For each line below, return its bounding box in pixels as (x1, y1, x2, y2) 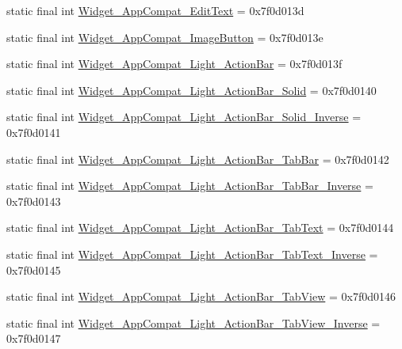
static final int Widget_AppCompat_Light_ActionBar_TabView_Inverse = (6, 314, 381, 331)
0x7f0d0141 (6, 123, 61, 140)
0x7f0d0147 (6, 330, 61, 347)
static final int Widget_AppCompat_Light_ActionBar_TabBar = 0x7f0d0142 (6, 150, 389, 167)
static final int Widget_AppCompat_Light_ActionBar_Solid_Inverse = (6, 108, 362, 125)
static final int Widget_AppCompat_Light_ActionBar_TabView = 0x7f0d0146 (6, 288, 396, 305)
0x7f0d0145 (6, 261, 61, 278)
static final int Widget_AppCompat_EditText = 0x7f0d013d (6, 2, 304, 18)
